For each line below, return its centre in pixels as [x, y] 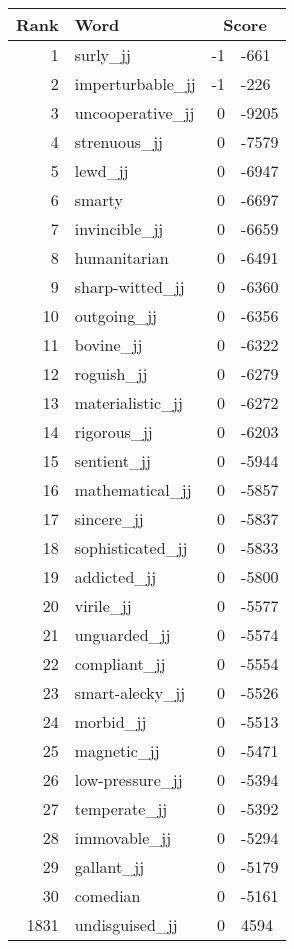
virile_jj [103, 605]
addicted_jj [115, 576]
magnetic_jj [117, 750]
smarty [98, 199]
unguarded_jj [122, 634]
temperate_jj [121, 808]
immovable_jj [123, 837]
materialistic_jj [128, 402]
